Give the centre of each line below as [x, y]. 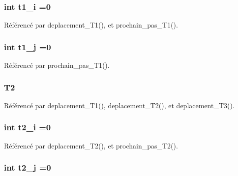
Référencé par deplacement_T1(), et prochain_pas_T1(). [91, 25]
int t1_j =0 [28, 46]
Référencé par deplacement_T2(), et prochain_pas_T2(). [91, 145]
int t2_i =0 [28, 127]
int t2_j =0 [28, 167]
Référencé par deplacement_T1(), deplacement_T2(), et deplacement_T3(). [119, 105]
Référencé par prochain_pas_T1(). [57, 65]
